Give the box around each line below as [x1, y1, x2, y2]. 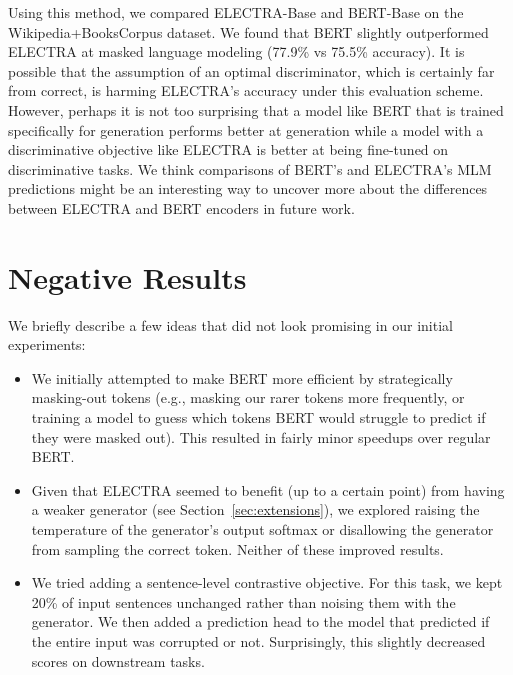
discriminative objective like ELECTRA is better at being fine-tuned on [8, 139, 449, 160]
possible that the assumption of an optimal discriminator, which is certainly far [8, 60, 495, 81]
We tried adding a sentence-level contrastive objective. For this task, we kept [31, 572, 503, 593]
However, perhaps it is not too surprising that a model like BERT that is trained [8, 99, 504, 120]
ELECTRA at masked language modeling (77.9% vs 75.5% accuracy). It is [8, 41, 465, 62]
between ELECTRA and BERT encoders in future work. [8, 197, 355, 218]
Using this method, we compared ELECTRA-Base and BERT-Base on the [8, 2, 464, 22]
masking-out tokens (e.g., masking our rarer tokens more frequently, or [31, 387, 465, 408]
